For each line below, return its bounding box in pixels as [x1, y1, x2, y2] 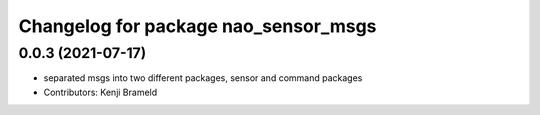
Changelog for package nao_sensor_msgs [18, 15, 377, 37]
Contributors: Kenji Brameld [43, 86, 158, 98]
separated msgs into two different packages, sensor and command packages [43, 72, 363, 84]
